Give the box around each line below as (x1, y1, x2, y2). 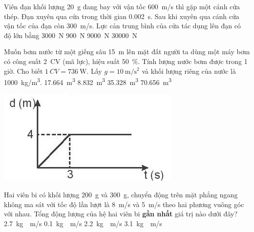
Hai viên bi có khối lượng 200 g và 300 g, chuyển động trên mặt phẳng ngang (4, 190, 238, 199)
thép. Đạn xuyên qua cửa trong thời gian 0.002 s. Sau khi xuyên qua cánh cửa (4, 11, 239, 21)
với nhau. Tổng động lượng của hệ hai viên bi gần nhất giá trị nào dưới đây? (4, 209, 237, 219)
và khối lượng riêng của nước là (142, 65, 236, 76)
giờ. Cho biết (4, 65, 43, 76)
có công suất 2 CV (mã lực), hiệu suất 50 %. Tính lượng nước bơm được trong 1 (4, 56, 248, 66)
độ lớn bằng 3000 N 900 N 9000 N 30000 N (4, 30, 138, 40)
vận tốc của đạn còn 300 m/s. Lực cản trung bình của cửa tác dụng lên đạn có (4, 21, 241, 31)
